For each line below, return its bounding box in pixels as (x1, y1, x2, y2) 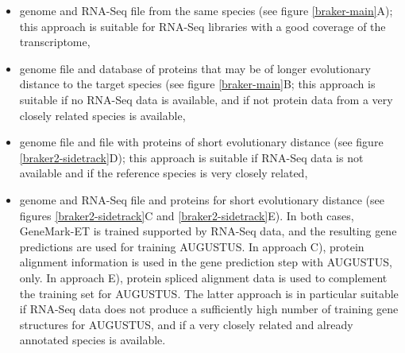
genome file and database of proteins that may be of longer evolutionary (19, 60, 371, 76)
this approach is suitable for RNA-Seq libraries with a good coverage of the (19, 17, 386, 34)
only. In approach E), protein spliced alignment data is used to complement (19, 269, 388, 285)
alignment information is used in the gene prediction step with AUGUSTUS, (19, 254, 392, 270)
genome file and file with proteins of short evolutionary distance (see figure (19, 134, 384, 150)
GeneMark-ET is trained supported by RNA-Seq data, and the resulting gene (19, 223, 397, 239)
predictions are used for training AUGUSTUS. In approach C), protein (19, 238, 364, 254)
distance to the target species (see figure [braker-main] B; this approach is (19, 76, 376, 92)
